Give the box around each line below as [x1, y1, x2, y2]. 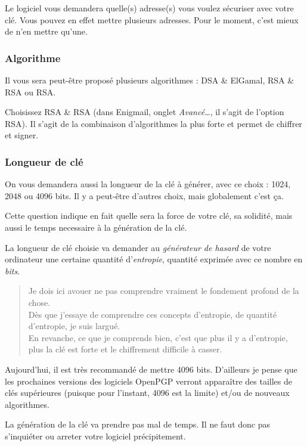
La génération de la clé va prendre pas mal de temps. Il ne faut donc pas [5, 418, 271, 430]
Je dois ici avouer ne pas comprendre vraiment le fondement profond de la [28, 284, 299, 297]
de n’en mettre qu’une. [5, 25, 88, 38]
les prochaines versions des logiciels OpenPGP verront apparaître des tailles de [5, 374, 292, 387]
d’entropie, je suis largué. [28, 320, 120, 332]
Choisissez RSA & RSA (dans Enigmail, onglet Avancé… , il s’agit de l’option [5, 106, 284, 118]
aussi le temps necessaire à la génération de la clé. [5, 221, 187, 233]
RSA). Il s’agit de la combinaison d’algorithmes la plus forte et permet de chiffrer [5, 117, 302, 129]
